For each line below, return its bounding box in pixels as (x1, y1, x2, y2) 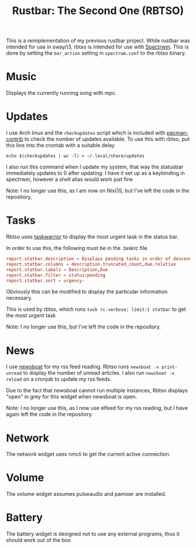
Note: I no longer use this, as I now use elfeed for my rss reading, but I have (6, 405, 188, 412)
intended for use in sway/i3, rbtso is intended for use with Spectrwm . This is (6, 43, 189, 50)
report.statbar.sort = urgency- (6, 278, 85, 283)
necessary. (6, 294, 33, 302)
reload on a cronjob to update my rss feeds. (6, 376, 112, 383)
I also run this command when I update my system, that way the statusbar (6, 163, 184, 170)
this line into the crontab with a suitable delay (6, 142, 115, 149)
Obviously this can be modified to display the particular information (6, 288, 168, 295)
